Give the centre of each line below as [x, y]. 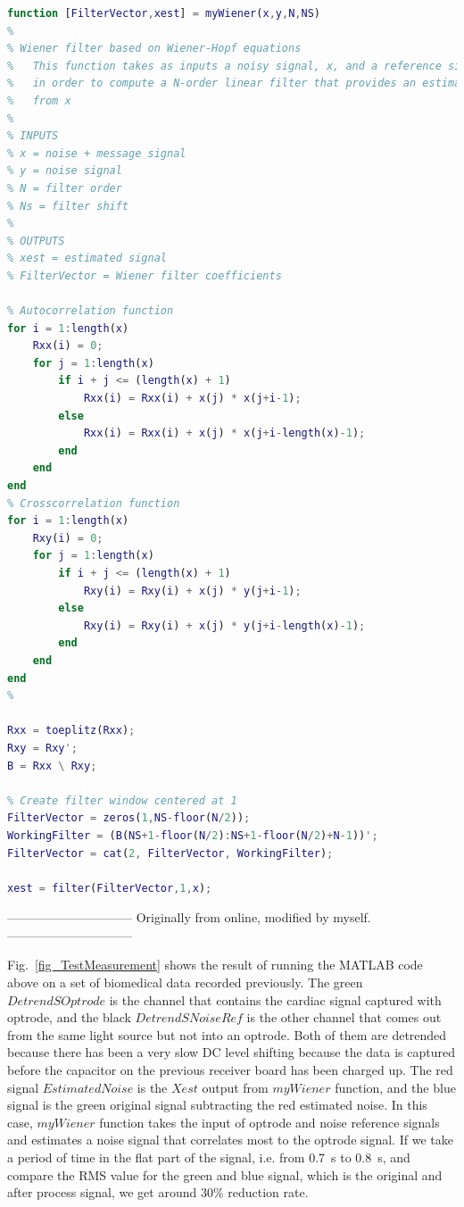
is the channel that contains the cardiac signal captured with [275, 999]
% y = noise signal [65, 171]
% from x [39, 100]
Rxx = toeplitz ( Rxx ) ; [71, 731]
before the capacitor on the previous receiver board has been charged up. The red [230, 1070]
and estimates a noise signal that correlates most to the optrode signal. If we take [230, 1140]
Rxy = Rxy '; [42, 748]
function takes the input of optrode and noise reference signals [269, 1122]
